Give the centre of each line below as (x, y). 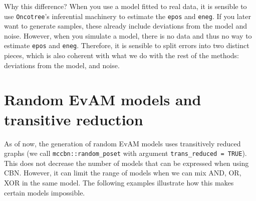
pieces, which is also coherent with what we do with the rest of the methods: (122, 55)
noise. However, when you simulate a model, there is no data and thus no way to (128, 35)
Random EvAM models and (103, 99)
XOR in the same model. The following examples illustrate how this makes (119, 183)
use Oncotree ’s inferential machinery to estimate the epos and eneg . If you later (127, 16)
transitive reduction (74, 119)
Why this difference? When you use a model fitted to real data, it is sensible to (125, 6)
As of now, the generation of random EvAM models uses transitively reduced (122, 143)
